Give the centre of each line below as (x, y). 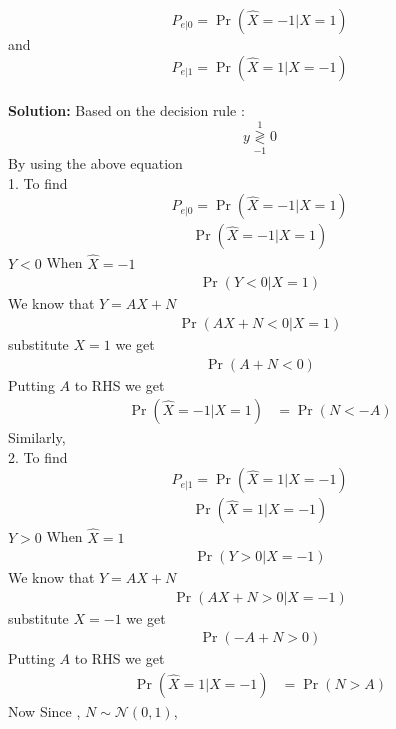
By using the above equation (95, 163)
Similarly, (37, 437)
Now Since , (44, 711)
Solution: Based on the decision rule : (126, 110)
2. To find (38, 456)
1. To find (38, 182)
